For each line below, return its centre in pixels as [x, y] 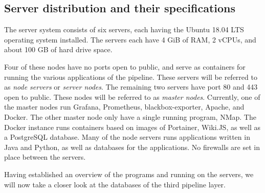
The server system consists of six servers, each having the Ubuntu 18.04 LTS [124, 29]
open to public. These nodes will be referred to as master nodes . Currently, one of [132, 97]
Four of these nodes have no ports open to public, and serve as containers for [125, 66]
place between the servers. [45, 157]
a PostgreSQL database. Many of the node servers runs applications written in [127, 137]
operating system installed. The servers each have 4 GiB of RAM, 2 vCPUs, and [130, 39]
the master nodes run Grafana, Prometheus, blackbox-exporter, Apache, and [124, 107]
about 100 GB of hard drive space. [58, 49]
